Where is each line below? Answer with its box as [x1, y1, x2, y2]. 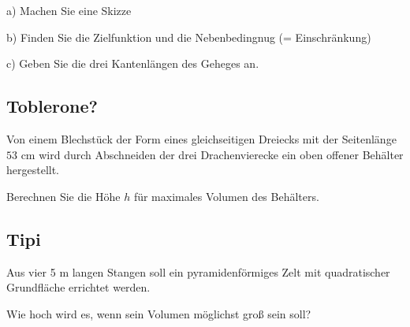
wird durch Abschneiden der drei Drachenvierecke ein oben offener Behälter [39, 146, 404, 162]
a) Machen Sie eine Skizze [6, 2, 132, 18]
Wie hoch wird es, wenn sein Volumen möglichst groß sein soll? [6, 305, 311, 321]
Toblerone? [6, 94, 98, 118]
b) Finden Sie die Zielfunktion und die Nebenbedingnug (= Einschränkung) [6, 28, 371, 45]
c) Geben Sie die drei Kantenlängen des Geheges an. [6, 55, 259, 72]
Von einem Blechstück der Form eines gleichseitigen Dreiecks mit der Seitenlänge [6, 130, 397, 147]
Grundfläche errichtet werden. [6, 279, 151, 295]
